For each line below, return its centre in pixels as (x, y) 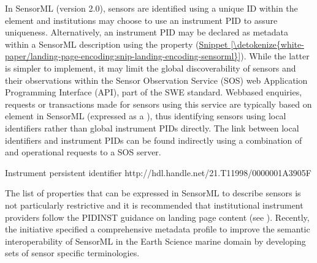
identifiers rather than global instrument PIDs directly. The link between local (152, 128)
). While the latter (275, 56)
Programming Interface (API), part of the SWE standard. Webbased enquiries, (154, 92)
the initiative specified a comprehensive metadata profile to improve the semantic (158, 229)
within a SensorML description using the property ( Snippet (116, 44)
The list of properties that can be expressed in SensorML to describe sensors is (153, 193)
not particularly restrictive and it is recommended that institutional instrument (154, 205)
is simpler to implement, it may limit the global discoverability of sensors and (151, 68)
